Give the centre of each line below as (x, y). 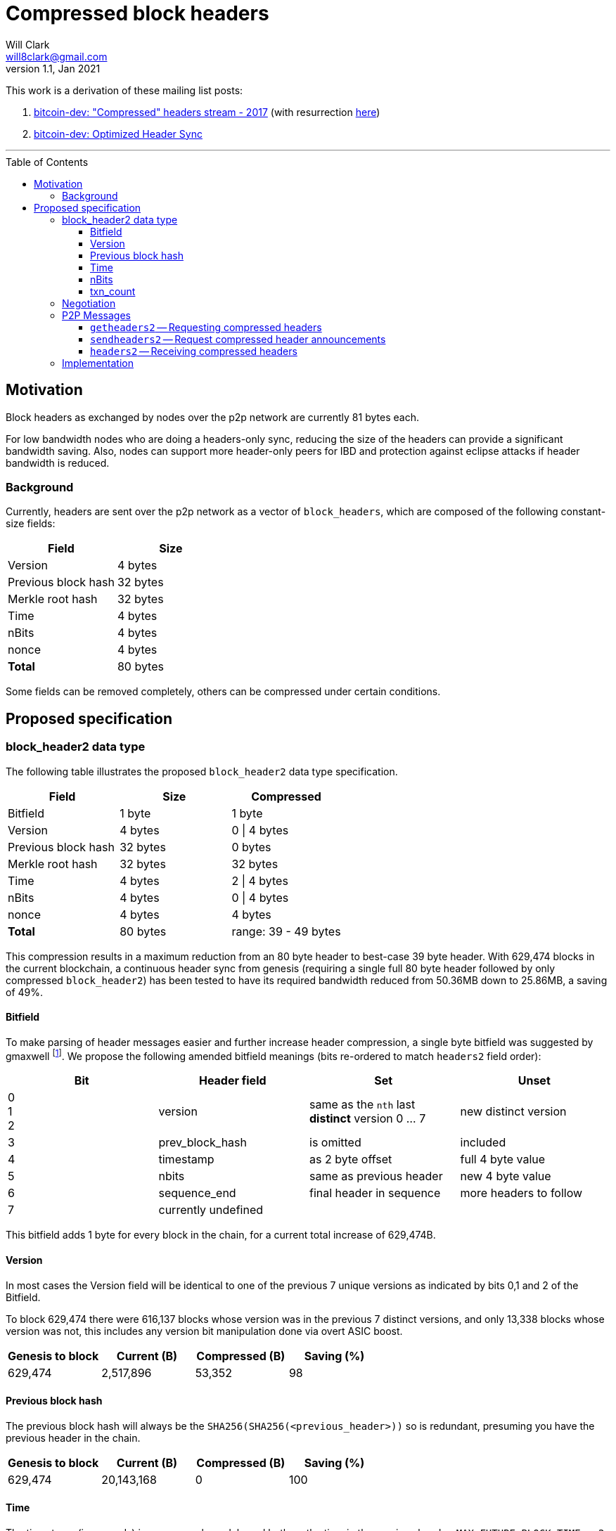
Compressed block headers (137, 13)
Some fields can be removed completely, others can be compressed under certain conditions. (223, 692)
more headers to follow (521, 1193)
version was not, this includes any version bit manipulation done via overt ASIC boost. (204, 1331)
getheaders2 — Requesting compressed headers (206, 327)
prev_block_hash (203, 1143)
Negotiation (89, 303)
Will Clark (28, 44)
